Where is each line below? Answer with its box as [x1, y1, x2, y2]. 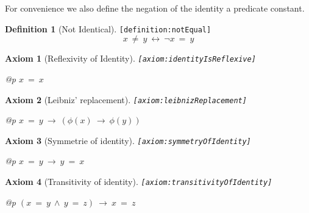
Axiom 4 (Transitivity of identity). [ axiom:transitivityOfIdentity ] [5, 175, 272, 187]
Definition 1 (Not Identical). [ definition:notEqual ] [5, 22, 211, 35]
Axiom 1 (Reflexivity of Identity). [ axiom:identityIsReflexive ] [5, 52, 256, 65]
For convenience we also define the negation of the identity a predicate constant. [5, 2, 305, 14]
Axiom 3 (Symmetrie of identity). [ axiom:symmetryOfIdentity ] [5, 134, 251, 146]
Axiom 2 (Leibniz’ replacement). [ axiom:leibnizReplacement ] [5, 93, 247, 106]
